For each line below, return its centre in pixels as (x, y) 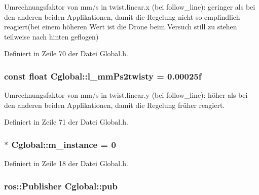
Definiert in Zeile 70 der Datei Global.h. (66, 53)
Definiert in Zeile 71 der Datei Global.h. (66, 122)
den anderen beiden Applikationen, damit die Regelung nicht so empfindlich (122, 16)
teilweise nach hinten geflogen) (51, 36)
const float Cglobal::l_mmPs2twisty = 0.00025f (103, 76)
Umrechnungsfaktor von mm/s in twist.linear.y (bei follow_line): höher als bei (126, 95)
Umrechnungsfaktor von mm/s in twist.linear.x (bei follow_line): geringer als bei (130, 7)
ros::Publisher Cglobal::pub (61, 186)
